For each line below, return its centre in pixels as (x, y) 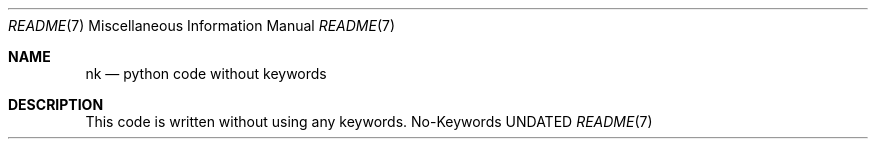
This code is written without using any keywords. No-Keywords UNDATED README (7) (369, 121)
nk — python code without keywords (206, 73)
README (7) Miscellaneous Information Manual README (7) (202, 25)
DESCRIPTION (56, 104)
